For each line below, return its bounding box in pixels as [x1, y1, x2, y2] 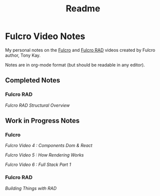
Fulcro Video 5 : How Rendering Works [5, 152, 84, 158]
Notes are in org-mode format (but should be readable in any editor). [5, 62, 145, 68]
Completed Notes [5, 76, 60, 84]
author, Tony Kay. [5, 52, 41, 58]
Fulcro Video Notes [5, 31, 85, 42]
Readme [66, 3, 100, 14]
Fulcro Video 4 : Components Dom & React [5, 143, 93, 149]
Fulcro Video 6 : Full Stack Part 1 [5, 161, 72, 168]
